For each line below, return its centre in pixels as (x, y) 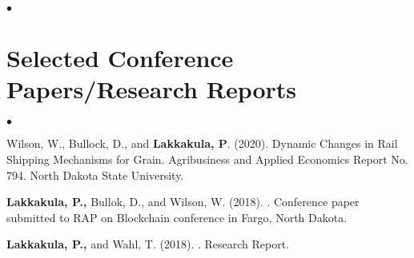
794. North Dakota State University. (95, 175)
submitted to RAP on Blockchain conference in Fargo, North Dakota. (177, 217)
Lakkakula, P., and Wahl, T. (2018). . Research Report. (148, 244)
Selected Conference (120, 58)
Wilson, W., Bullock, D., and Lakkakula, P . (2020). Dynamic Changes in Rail (202, 143)
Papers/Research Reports (152, 89)
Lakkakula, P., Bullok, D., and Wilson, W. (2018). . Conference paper (183, 202)
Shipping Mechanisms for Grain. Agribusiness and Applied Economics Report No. (207, 159)
